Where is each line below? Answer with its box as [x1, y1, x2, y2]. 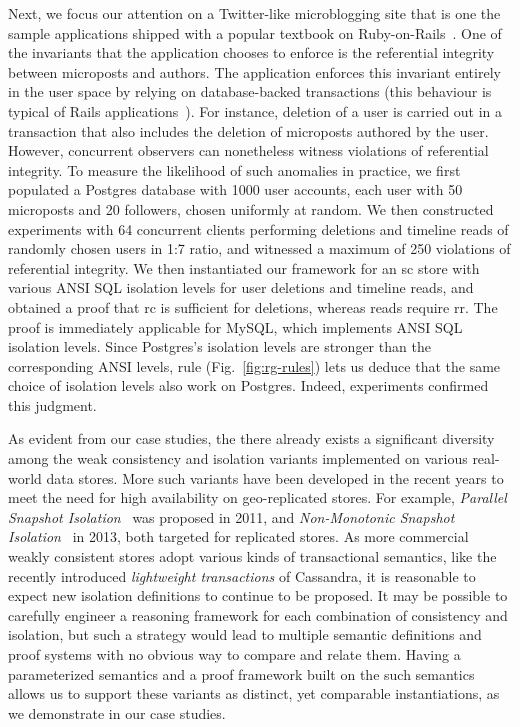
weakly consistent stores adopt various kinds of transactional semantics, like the [8, 546, 497, 567]
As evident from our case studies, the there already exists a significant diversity [8, 428, 495, 449]
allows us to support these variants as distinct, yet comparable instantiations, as [8, 683, 500, 704]
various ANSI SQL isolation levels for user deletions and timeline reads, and [8, 277, 474, 298]
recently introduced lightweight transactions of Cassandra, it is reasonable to [8, 565, 476, 586]
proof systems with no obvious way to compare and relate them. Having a [8, 644, 461, 664]
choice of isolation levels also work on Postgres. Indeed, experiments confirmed [8, 375, 489, 396]
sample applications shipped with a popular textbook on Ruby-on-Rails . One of [8, 22, 502, 43]
